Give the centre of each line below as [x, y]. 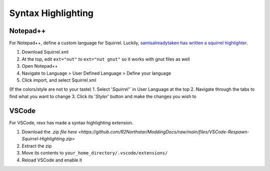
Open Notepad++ [40, 66]
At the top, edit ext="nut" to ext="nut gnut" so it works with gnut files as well [106, 59]
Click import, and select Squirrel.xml [59, 80]
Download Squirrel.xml [45, 52]
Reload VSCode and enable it [52, 160]
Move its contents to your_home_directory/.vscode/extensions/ [95, 153]
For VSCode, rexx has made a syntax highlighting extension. [71, 122]
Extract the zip [37, 146]
